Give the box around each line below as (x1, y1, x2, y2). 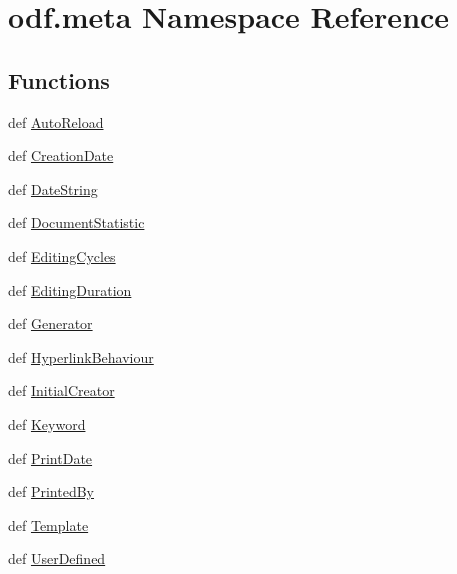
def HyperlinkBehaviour (8, 346, 154, 367)
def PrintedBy (8, 481, 95, 502)
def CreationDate (8, 145, 114, 166)
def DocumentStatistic (8, 212, 145, 233)
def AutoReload (8, 111, 104, 132)
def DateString (8, 178, 98, 199)
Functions (8, 64, 110, 95)
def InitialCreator (8, 380, 115, 401)
